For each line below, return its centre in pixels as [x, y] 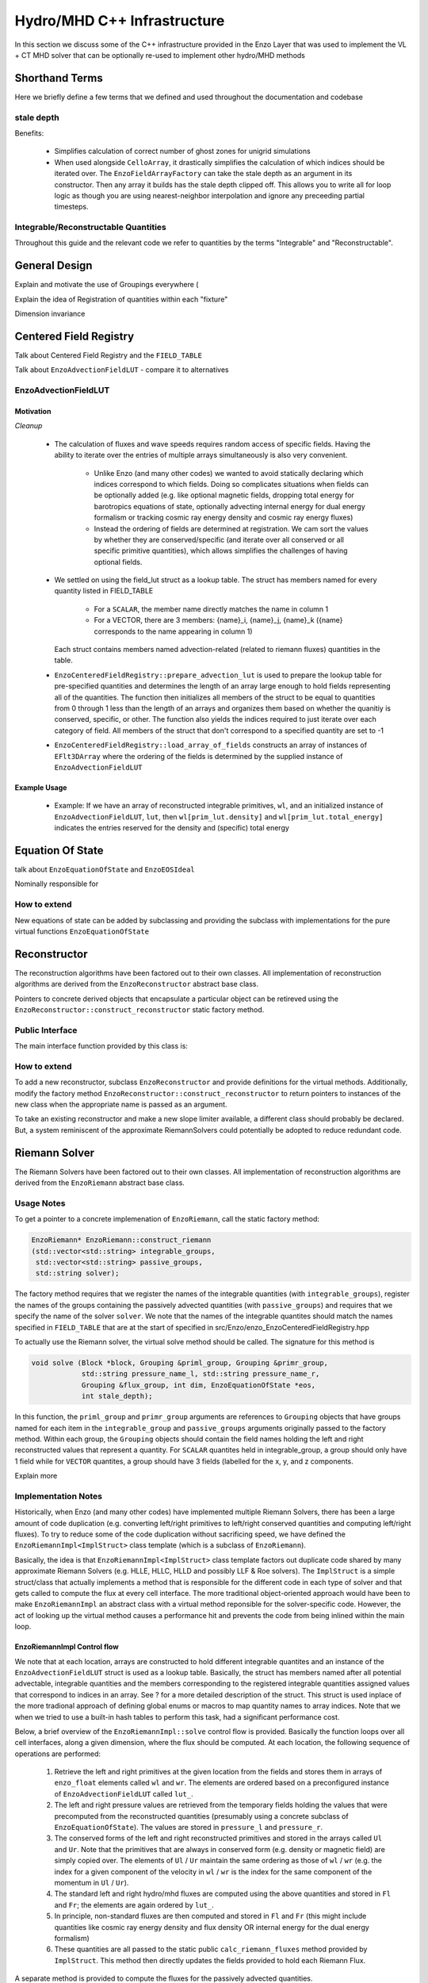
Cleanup [29, 426]
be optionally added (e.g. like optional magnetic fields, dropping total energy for [224, 495]
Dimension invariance [50, 314]
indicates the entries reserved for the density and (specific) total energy [172, 828]
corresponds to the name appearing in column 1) [173, 631]
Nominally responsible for [57, 884]
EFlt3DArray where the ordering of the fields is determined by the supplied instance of [199, 756]
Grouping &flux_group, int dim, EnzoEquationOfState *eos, [199, 1385]
